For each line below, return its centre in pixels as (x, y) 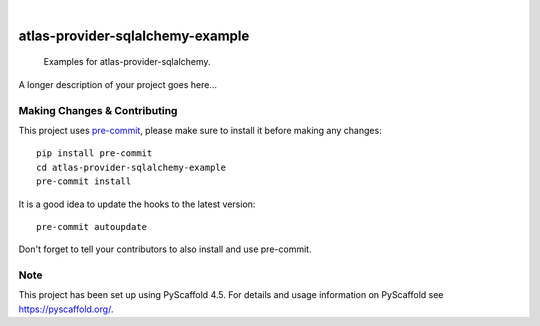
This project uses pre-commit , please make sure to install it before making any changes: (200, 130)
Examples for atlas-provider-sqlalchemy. (127, 62)
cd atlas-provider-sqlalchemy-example (131, 167)
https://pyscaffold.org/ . (66, 309)
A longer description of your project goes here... (117, 84)
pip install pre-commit (94, 153)
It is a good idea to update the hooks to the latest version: (137, 204)
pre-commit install (84, 181)
